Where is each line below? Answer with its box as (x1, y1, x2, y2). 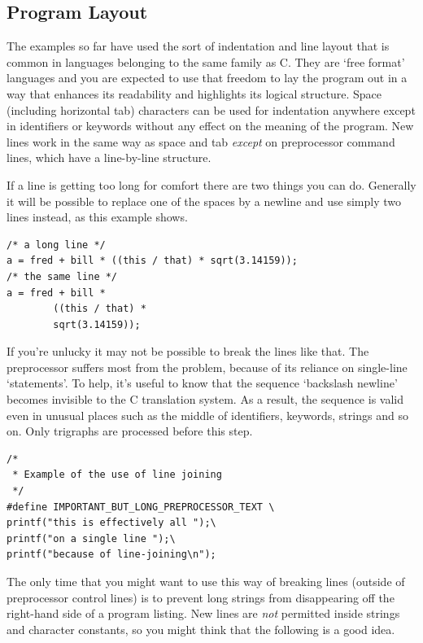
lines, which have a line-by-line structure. (7, 149, 211, 166)
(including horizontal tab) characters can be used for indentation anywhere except (7, 101, 416, 118)
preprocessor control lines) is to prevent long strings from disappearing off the (7, 588, 395, 606)
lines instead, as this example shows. (7, 208, 188, 225)
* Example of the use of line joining (12, 469, 222, 481)
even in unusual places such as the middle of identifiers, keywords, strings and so (7, 406, 408, 423)
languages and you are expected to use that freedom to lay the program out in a (7, 69, 408, 86)
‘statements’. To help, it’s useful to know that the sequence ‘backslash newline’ (7, 374, 398, 391)
